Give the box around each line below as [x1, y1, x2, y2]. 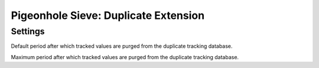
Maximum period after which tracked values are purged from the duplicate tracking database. [11, 53, 239, 60]
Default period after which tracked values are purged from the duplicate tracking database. [11, 43, 233, 50]
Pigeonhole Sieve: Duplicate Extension [11, 9, 205, 22]
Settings [11, 26, 45, 37]
